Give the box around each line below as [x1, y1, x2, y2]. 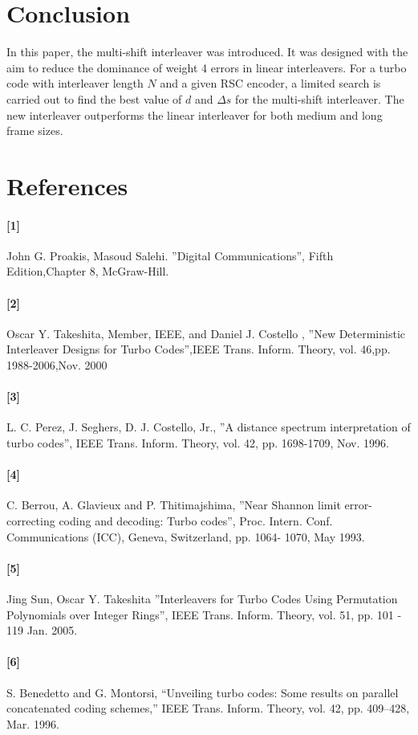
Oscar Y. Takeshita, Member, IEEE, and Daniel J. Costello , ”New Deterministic [6, 325, 406, 341]
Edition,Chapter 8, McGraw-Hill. [6, 263, 169, 280]
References [6, 169, 128, 202]
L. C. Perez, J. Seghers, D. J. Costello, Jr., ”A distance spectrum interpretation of [6, 419, 411, 435]
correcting [6, 512, 55, 529]
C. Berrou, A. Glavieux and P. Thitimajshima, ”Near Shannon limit [6, 496, 341, 513]
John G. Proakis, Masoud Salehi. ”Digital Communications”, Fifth [6, 247, 334, 263]
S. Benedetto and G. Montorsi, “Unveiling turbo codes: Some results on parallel [6, 684, 399, 700]
